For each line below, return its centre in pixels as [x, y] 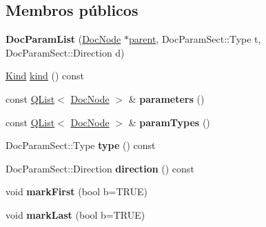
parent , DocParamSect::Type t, [195, 39]
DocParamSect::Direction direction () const [100, 168]
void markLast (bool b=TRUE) [75, 214]
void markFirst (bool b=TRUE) [76, 191]
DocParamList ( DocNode [63, 39]
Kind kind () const [45, 76]
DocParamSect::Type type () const [81, 145]
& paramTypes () [169, 122]
